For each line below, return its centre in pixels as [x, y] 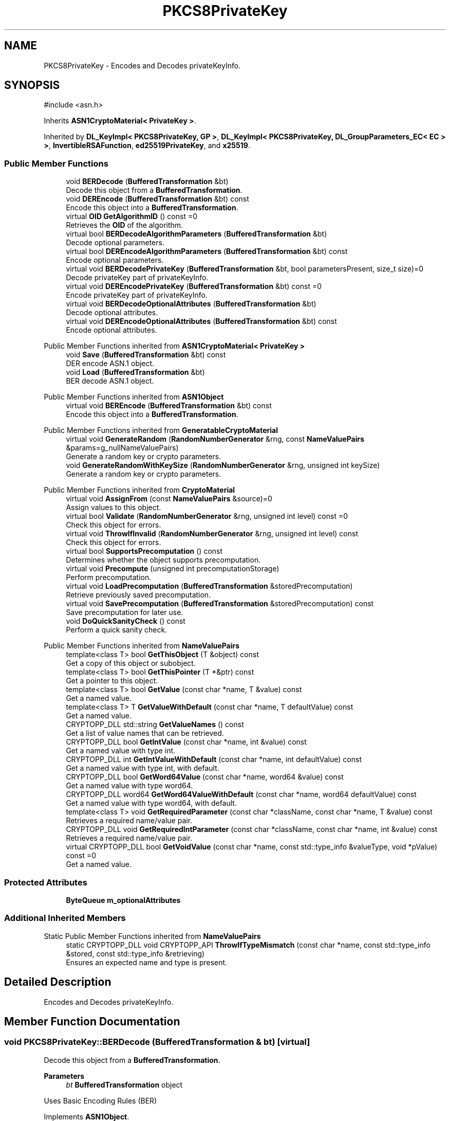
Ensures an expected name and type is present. [147, 962]
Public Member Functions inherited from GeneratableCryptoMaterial [161, 430]
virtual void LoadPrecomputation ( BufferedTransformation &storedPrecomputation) [209, 586]
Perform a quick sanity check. [117, 630]
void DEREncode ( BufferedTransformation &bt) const [157, 199]
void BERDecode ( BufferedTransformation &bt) [147, 182]
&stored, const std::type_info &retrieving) [135, 953]
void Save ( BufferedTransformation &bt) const [146, 355]
